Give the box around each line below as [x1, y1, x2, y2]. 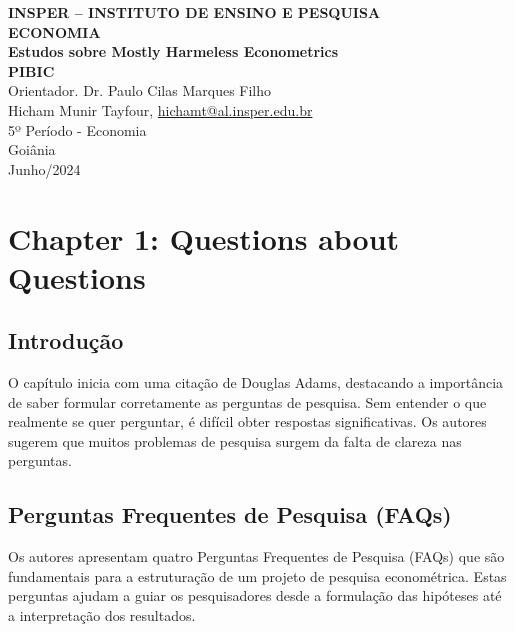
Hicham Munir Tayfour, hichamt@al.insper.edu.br [8, 99, 313, 120]
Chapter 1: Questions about [8, 217, 400, 258]
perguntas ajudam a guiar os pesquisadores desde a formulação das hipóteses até [8, 585, 502, 606]
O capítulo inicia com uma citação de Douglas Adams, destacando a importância [8, 372, 504, 393]
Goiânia [8, 139, 56, 160]
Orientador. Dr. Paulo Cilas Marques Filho [8, 80, 272, 101]
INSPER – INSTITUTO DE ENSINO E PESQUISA [8, 2, 381, 22]
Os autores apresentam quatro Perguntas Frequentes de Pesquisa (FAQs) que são [8, 546, 505, 567]
